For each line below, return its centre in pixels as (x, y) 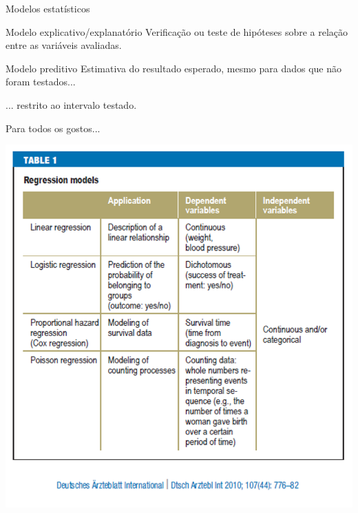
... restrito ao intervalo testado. (71, 104)
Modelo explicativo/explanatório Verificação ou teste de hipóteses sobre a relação (177, 31)
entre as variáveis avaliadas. (64, 45)
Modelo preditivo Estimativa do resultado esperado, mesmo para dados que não (174, 68)
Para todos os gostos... (53, 128)
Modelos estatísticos (48, 8)
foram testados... (41, 82)
